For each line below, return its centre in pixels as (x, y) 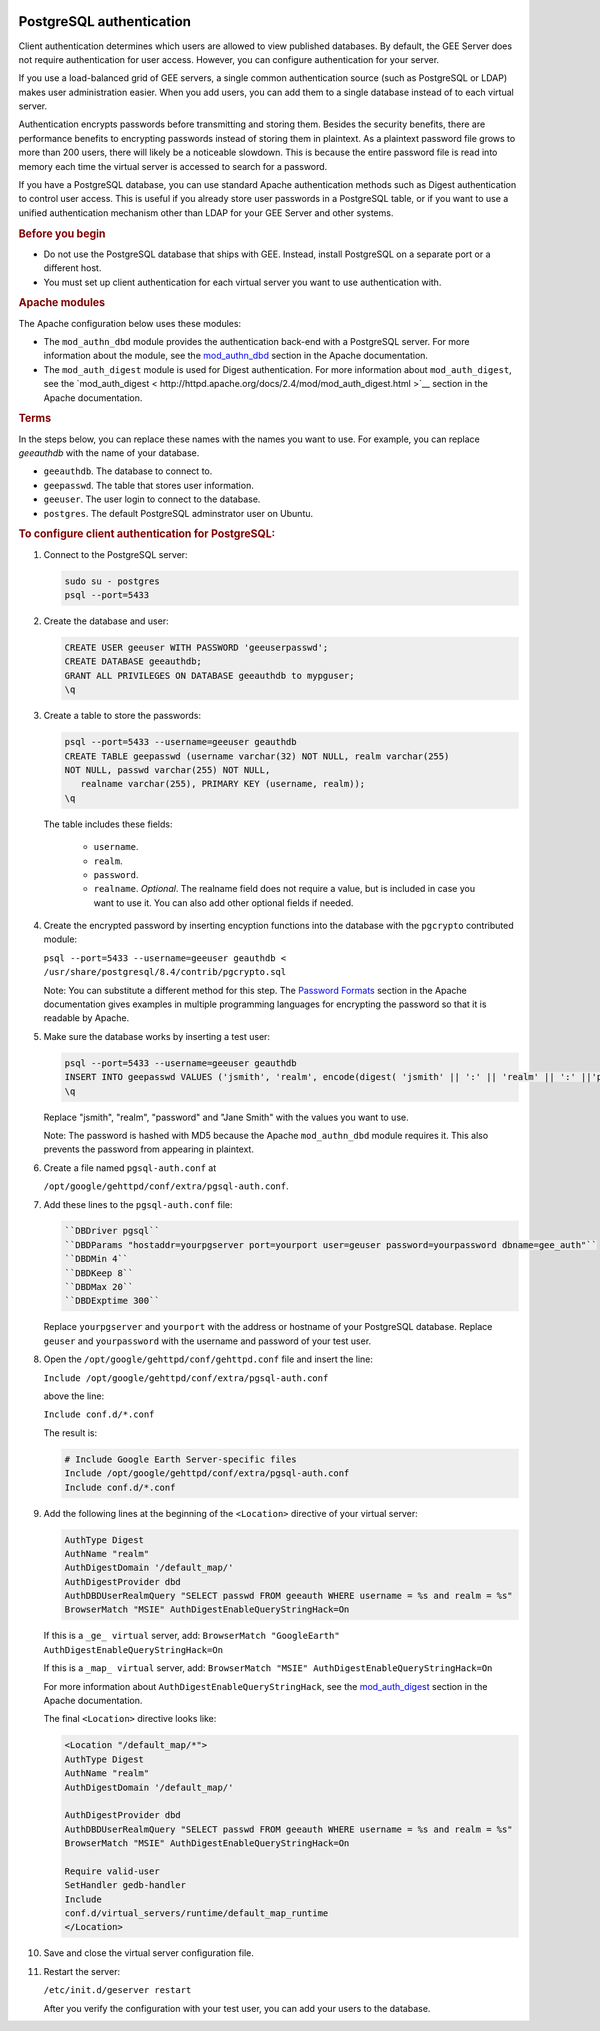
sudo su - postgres (112, 581)
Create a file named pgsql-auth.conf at (130, 1167)
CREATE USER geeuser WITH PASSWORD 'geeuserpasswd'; (196, 648)
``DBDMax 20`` (99, 1287)
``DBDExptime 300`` (112, 1301)
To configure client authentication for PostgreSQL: (147, 534)
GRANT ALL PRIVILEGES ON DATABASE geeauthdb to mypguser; (209, 675)
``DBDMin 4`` (96, 1259)
